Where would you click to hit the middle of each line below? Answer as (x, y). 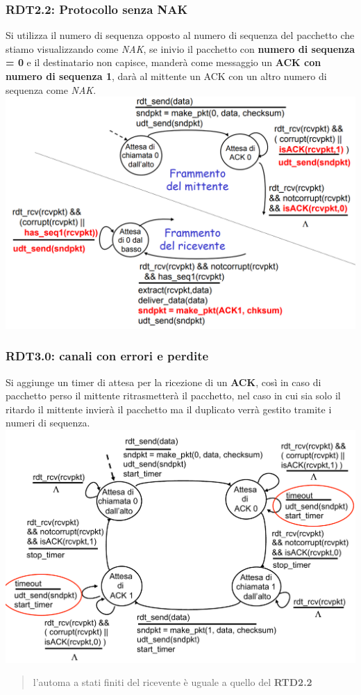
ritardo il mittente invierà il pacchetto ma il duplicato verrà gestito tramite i (169, 409)
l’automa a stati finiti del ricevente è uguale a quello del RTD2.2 (173, 682)
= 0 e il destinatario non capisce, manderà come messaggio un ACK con (163, 62)
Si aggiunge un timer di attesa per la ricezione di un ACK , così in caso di (163, 382)
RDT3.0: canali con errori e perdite (107, 356)
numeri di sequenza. (48, 423)
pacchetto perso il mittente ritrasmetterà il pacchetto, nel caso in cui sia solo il (173, 396)
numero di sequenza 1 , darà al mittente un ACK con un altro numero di (166, 76)
